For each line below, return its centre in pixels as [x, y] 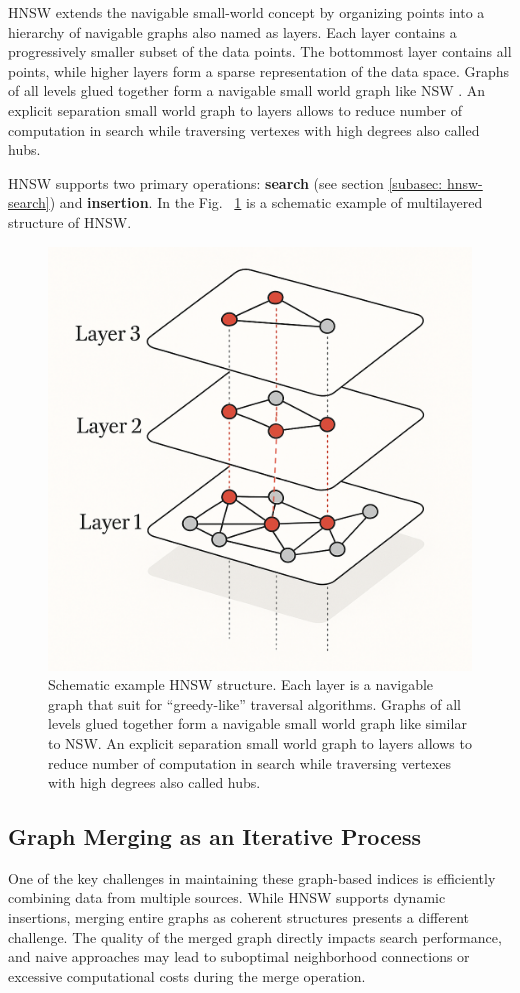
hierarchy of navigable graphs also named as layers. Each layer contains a [232, 31]
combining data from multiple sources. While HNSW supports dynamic [227, 897]
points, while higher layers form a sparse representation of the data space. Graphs [259, 70]
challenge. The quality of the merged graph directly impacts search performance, [255, 936]
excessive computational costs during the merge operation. [187, 975]
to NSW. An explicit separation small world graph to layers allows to [260, 742]
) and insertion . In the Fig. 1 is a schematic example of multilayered [266, 202]
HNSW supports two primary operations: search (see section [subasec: [225, 182]
